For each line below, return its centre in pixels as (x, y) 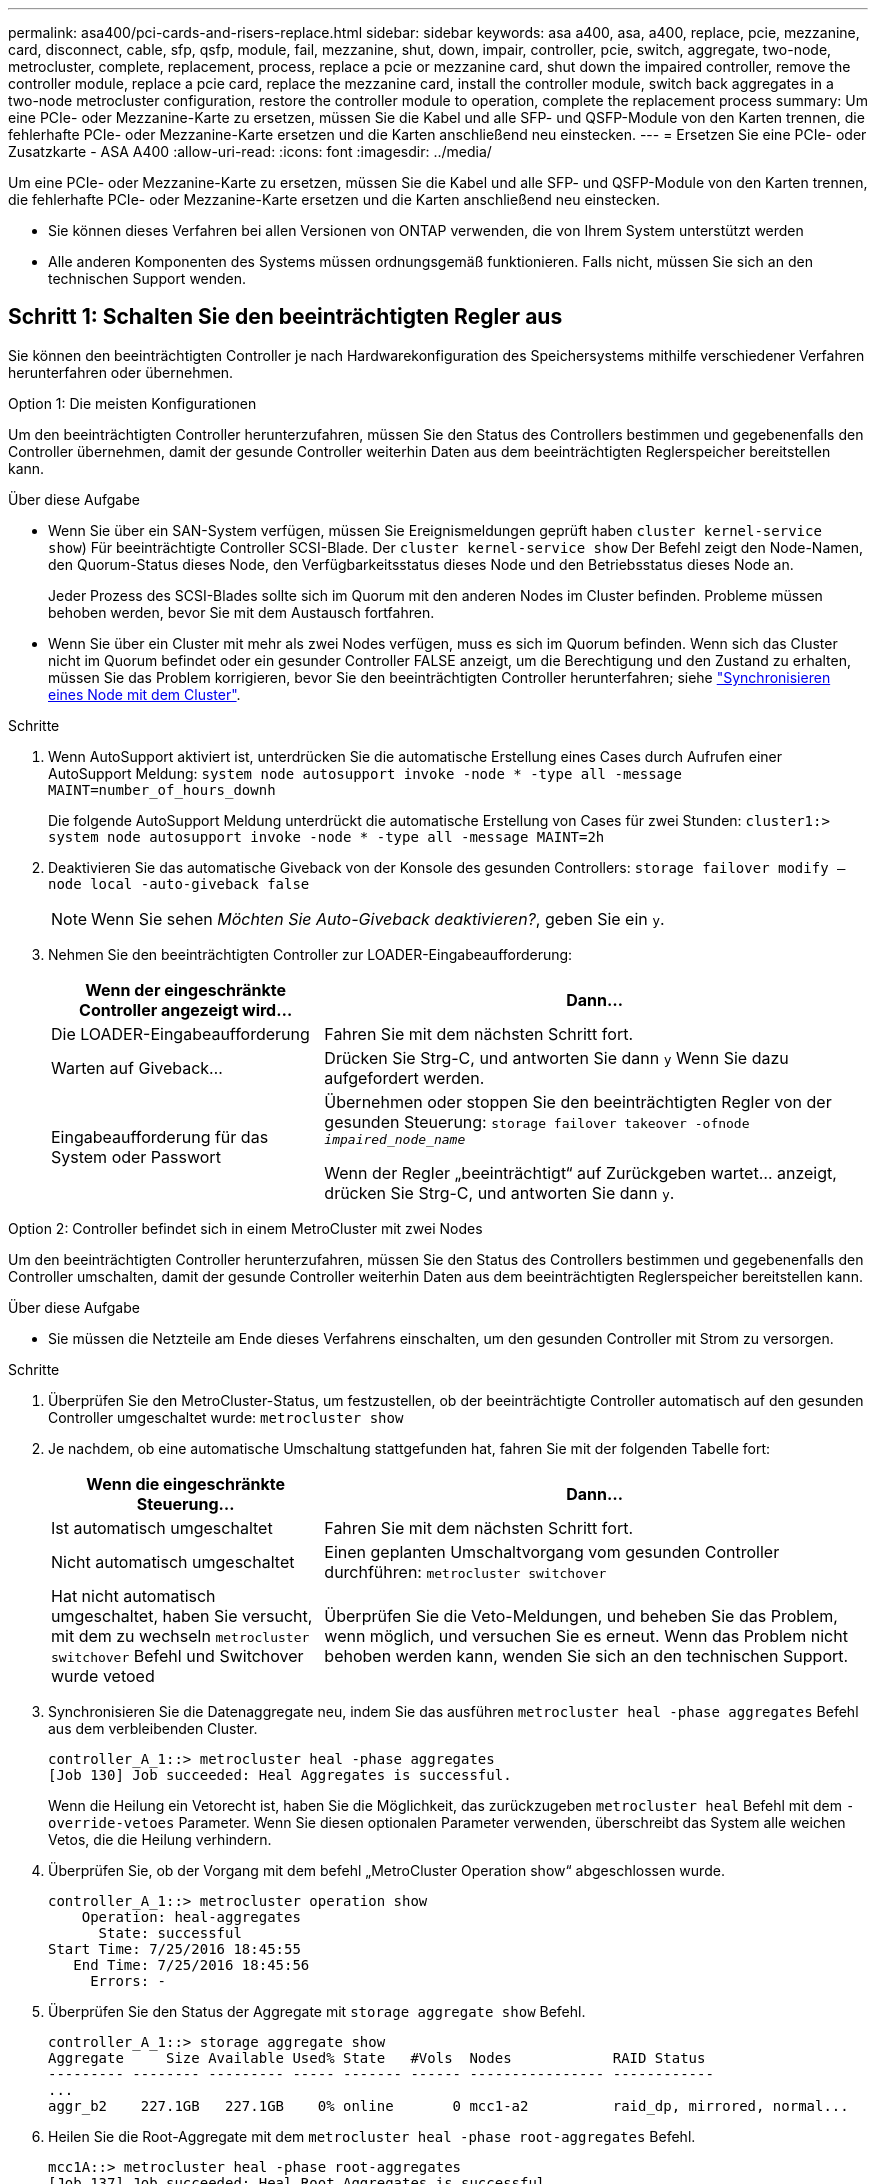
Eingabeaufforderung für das (160, 1137)
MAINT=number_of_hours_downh (162, 789)
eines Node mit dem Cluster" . (144, 694)
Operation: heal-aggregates (191, 1916)
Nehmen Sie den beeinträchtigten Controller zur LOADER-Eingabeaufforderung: (310, 954)
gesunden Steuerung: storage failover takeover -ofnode (537, 1121)
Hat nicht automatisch (133, 1595)
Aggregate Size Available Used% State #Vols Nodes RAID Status (377, 2057)
